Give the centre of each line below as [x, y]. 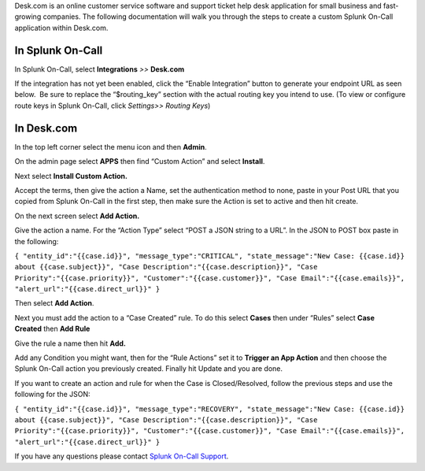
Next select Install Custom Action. [71, 176]
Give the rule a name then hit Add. [70, 343]
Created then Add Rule [52, 329]
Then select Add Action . [54, 303]
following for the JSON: [52, 395]
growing [28, 17]
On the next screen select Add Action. [77, 216]
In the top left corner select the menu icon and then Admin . [111, 146]
